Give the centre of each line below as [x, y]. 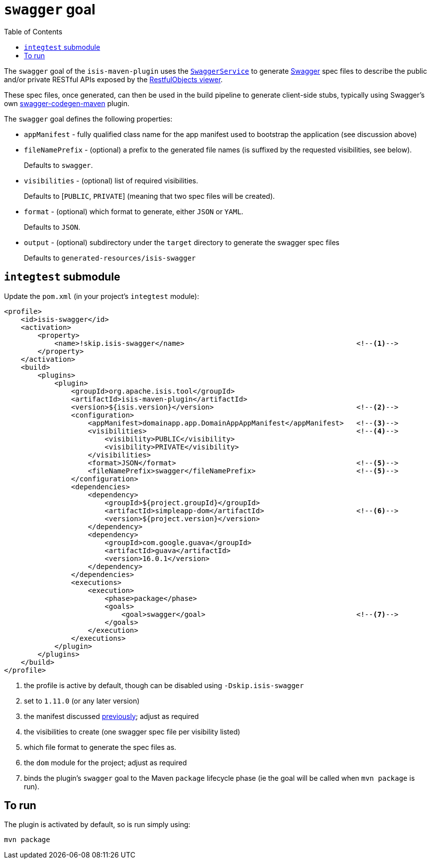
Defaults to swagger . [58, 165]
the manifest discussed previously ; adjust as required [111, 716]
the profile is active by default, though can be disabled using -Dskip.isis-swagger [164, 685]
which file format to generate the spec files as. [100, 747]
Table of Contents [33, 31]
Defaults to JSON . [52, 227]
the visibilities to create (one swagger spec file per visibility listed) [132, 731]
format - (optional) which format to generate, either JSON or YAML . [134, 211]
